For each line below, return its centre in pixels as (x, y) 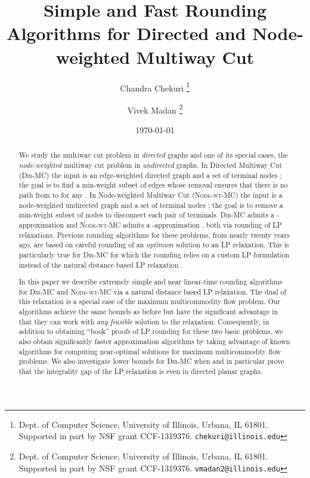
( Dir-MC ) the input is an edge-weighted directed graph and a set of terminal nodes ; (150, 175)
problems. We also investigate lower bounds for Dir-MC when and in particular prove (151, 361)
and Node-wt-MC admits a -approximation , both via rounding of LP (174, 224)
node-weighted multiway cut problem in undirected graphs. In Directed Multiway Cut (151, 165)
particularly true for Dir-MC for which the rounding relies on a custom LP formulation (154, 254)
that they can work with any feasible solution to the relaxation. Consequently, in (144, 321)
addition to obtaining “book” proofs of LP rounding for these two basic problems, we (151, 331)
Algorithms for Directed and (126, 33)
